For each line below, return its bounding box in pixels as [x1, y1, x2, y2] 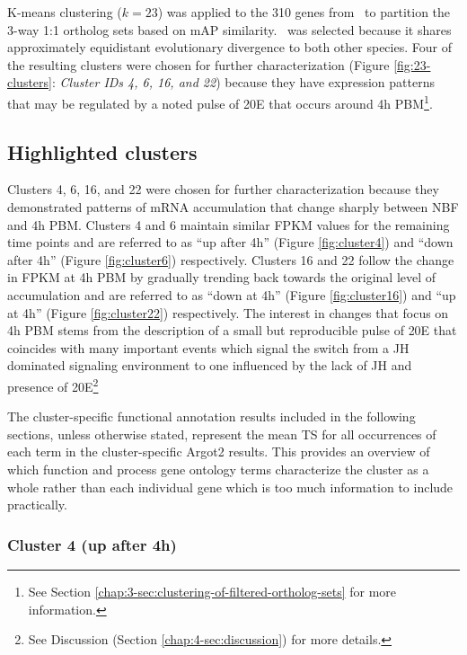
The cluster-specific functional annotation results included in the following [7, 407, 416, 426]
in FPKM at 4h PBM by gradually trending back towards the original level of [7, 268, 436, 287]
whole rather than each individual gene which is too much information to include [7, 477, 454, 496]
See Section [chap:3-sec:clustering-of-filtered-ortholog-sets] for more [28, 581, 397, 600]
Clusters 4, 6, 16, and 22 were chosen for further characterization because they [7, 180, 439, 199]
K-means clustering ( [7, 3, 122, 21]
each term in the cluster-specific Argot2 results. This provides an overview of [7, 442, 430, 461]
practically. [7, 495, 67, 514]
